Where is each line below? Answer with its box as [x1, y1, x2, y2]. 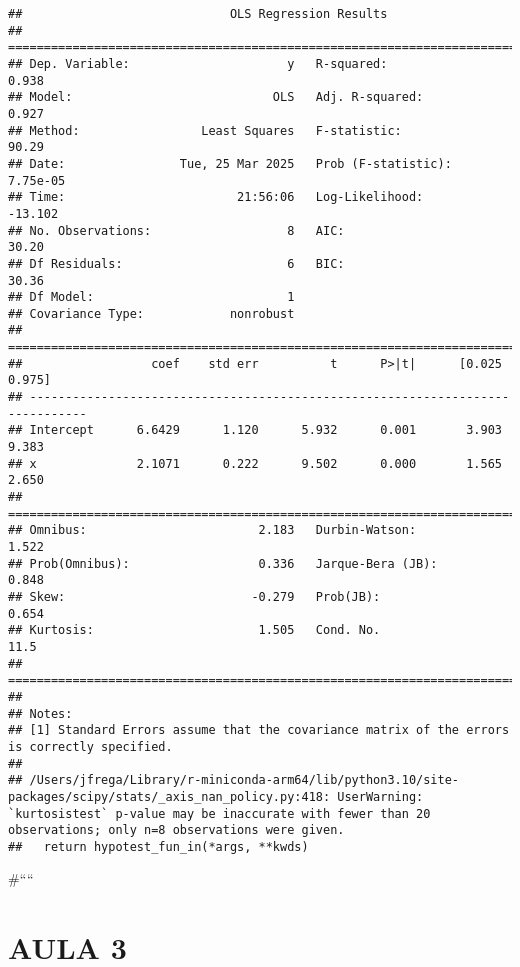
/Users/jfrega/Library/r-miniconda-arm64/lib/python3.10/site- [29, 773, 460, 788]
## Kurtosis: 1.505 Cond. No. [8, 623, 381, 638]
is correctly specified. [8, 739, 173, 754]
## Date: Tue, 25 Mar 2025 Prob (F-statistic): [8, 156, 452, 171]
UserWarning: [337, 789, 424, 804]
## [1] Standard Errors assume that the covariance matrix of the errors [8, 723, 510, 738]
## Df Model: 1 [8, 290, 295, 305]
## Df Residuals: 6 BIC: [8, 256, 345, 271]
